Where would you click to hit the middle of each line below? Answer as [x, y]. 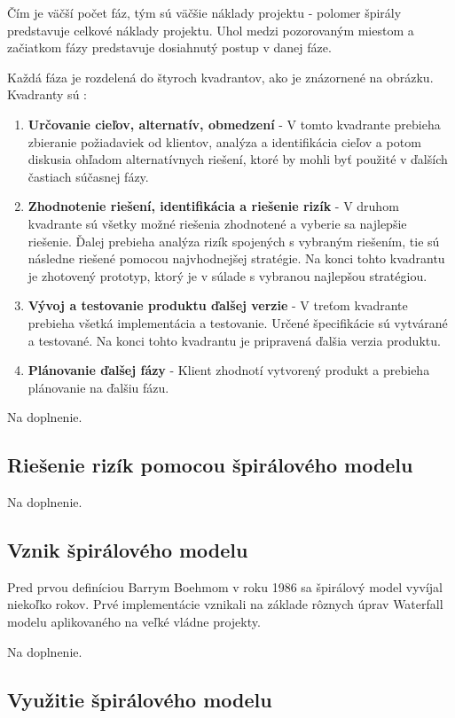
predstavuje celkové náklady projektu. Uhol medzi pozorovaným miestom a [211, 30]
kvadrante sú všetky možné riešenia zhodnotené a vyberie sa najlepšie [217, 223]
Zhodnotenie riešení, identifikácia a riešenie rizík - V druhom [213, 206]
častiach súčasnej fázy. [88, 176]
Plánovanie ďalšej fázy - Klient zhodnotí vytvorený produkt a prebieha [229, 370]
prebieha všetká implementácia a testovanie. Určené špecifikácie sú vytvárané [238, 322]
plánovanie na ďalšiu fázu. [98, 387]
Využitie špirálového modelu [140, 699]
